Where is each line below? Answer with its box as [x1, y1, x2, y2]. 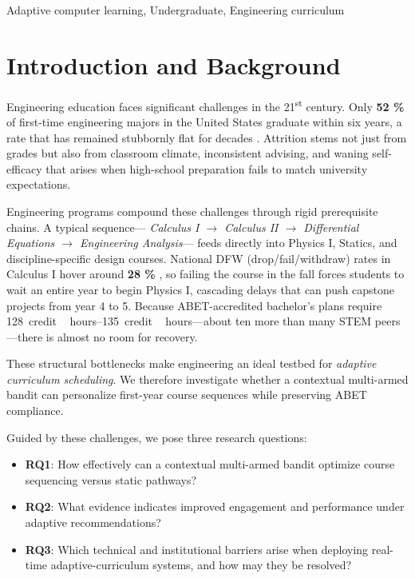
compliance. [6, 402, 64, 419]
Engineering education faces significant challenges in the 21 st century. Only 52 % [6, 95, 405, 114]
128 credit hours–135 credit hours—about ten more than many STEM [6, 313, 372, 329]
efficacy [6, 160, 42, 177]
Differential [303, 218, 359, 235]
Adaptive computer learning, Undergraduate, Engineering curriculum [6, 2, 345, 18]
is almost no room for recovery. [45, 328, 198, 345]
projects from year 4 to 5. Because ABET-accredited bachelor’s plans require [6, 297, 382, 313]
